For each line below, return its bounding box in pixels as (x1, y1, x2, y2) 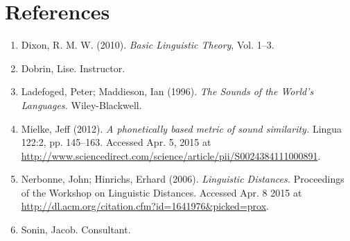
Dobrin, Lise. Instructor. (21, 60, 125, 75)
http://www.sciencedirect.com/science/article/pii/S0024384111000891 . (21, 148, 321, 163)
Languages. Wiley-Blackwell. (21, 97, 142, 112)
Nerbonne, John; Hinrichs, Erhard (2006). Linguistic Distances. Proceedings (21, 172, 344, 186)
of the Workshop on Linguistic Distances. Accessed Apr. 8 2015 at (21, 185, 302, 199)
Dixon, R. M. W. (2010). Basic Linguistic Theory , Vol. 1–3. (21, 38, 274, 52)
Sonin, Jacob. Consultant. (21, 222, 131, 237)
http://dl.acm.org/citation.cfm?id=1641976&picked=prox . (21, 199, 269, 213)
